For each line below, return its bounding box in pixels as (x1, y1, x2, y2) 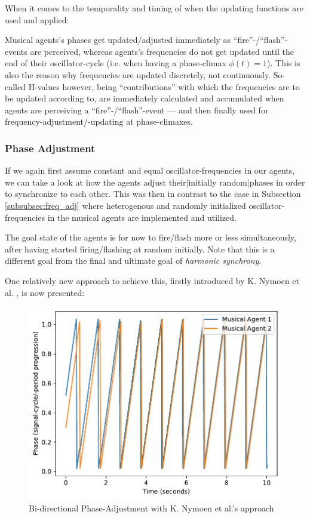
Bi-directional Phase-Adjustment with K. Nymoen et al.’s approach (29, 501, 274, 514)
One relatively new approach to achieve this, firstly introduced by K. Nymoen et (5, 274, 300, 286)
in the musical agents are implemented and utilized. (47, 211, 237, 223)
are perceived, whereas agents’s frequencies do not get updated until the (30, 45, 294, 57)
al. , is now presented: (5, 286, 85, 298)
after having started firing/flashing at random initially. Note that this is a (5, 242, 275, 255)
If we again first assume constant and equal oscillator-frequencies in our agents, (5, 164, 295, 177)
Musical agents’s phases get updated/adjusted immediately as (5, 33, 231, 46)
